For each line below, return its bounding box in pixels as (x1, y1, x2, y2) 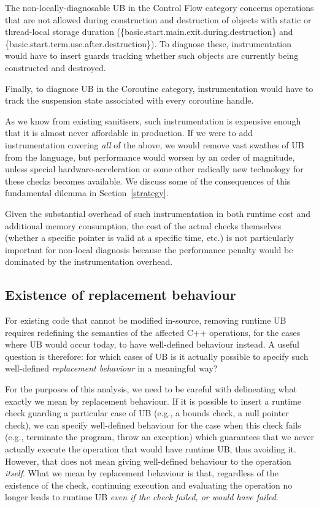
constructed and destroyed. (5, 61, 106, 74)
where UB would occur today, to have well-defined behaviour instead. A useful (5, 338, 299, 351)
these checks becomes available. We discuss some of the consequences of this (5, 174, 291, 187)
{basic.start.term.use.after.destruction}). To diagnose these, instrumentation (5, 37, 292, 50)
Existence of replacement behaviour (5, 285, 236, 304)
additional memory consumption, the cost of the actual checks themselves (5, 219, 282, 232)
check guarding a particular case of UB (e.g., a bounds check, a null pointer (5, 406, 289, 419)
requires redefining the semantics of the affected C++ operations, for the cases (5, 326, 301, 338)
